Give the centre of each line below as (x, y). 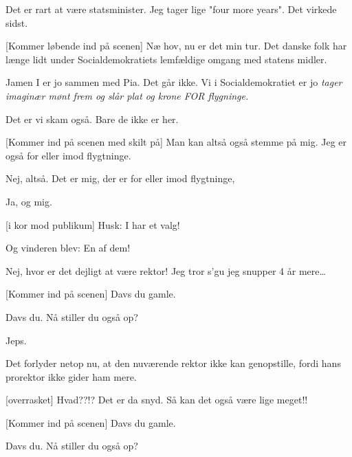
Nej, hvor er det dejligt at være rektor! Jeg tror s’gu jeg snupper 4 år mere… (166, 270)
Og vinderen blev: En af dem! (68, 248)
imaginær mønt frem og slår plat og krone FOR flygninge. (127, 95)
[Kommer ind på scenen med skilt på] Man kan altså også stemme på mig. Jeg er (176, 142)
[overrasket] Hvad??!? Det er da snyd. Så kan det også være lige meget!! (157, 400)
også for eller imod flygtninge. (68, 155)
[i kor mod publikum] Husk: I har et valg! (93, 224)
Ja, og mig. (29, 201)
